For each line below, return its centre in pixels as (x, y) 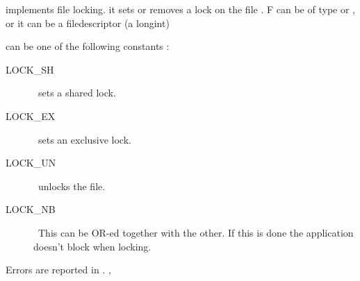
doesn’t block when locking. (92, 246)
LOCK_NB (31, 209)
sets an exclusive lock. (84, 139)
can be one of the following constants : (88, 46)
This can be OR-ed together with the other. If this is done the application (196, 232)
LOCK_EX (31, 116)
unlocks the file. (72, 186)
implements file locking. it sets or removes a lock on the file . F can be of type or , (180, 9)
